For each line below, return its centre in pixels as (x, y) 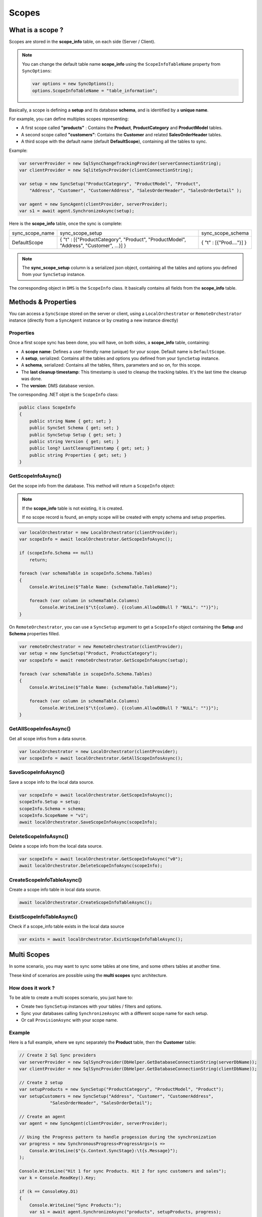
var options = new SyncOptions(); (73, 84)
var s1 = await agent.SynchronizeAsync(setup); (77, 211)
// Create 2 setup (41, 1082)
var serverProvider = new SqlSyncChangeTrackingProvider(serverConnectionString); (120, 163)
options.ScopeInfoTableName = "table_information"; (95, 91)
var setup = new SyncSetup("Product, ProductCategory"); (88, 653)
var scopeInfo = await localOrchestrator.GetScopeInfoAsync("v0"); (101, 859)
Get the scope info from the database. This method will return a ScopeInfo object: (92, 486)
